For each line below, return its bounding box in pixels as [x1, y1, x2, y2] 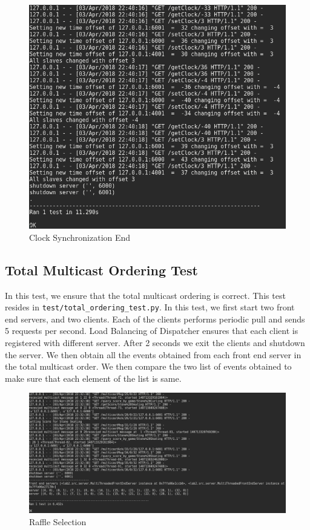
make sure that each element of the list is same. [5, 371, 182, 384]
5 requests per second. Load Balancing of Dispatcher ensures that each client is [5, 324, 298, 337]
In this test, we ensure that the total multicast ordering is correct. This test [5, 289, 286, 301]
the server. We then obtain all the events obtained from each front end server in [5, 348, 302, 361]
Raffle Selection [29, 515, 87, 528]
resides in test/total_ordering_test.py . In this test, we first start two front [5, 301, 295, 313]
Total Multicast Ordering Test [5, 260, 198, 279]
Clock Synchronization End [29, 231, 131, 243]
